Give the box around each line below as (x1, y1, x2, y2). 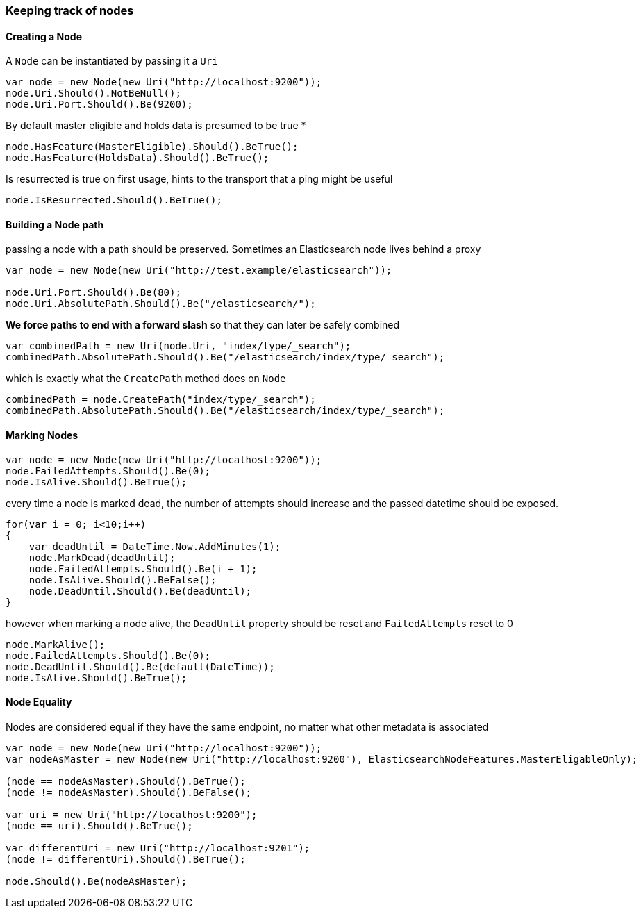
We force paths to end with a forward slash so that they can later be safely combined (6, 319, 400, 331)
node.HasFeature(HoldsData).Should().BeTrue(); (6, 152, 269, 164)
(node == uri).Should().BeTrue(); (6, 820, 193, 831)
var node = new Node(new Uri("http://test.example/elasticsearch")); (6, 265, 392, 276)
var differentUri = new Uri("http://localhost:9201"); (6, 842, 310, 854)
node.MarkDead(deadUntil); (28, 551, 176, 563)
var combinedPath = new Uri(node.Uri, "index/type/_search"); (6, 340, 351, 352)
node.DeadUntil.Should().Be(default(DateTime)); (6, 660, 275, 672)
